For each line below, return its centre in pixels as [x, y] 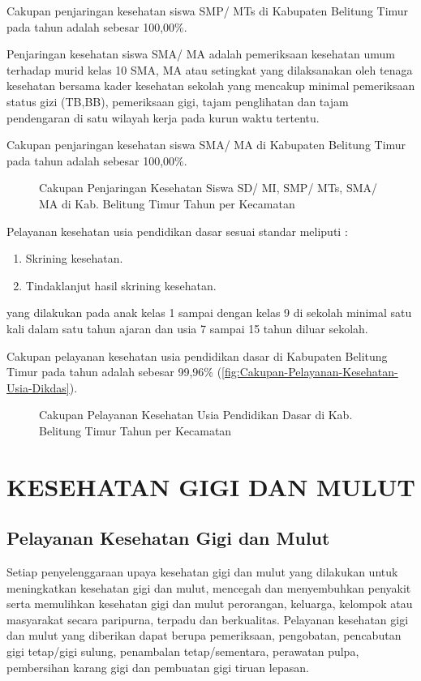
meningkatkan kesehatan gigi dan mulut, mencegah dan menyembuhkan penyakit [209, 587]
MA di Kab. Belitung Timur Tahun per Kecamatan [167, 203]
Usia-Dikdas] [38, 387]
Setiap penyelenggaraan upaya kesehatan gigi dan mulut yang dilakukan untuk [202, 572]
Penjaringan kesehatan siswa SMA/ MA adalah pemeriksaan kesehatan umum [201, 54]
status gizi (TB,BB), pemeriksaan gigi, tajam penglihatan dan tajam [178, 101]
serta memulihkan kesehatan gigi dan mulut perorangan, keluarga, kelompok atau [210, 604]
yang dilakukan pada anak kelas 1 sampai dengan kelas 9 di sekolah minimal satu [209, 313]
